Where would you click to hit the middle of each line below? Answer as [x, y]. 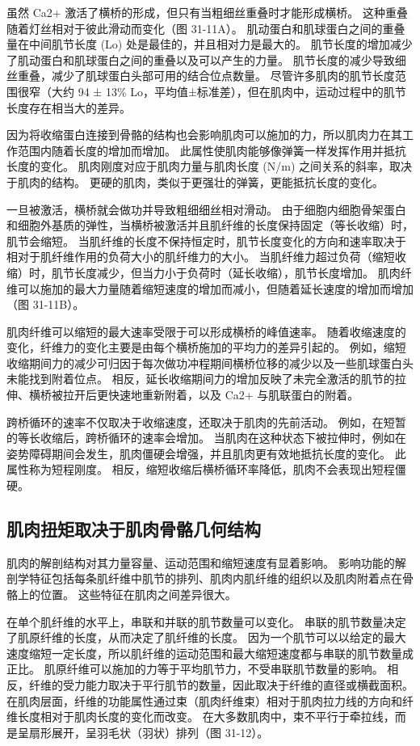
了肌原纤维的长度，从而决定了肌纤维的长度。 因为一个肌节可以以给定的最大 [206, 637]
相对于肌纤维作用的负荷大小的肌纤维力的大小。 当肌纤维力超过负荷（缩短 [201, 257]
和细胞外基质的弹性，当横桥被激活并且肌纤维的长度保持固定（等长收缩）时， [210, 225]
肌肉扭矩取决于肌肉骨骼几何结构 [134, 529]
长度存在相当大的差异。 [69, 107]
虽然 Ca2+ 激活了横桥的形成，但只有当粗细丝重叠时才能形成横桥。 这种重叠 [207, 12]
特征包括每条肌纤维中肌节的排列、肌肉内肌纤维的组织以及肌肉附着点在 [215, 578]
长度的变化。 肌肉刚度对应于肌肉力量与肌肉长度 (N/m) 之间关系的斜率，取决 [210, 166]
